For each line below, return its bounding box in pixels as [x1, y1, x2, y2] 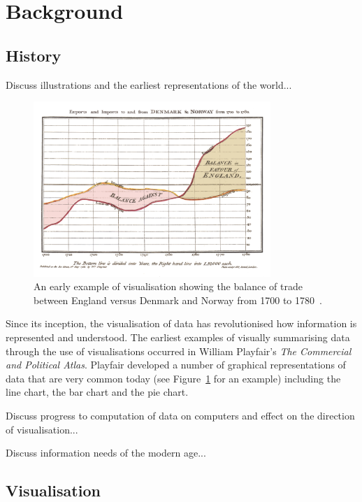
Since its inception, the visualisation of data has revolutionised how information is [6, 316, 357, 331]
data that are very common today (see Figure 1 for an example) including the [6, 371, 341, 385]
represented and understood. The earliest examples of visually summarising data [6, 329, 350, 344]
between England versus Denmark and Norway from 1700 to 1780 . [34, 292, 322, 307]
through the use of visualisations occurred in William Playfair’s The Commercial [6, 343, 352, 358]
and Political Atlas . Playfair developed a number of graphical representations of [6, 357, 346, 372]
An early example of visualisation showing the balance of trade [34, 279, 303, 294]
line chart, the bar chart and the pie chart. [6, 385, 189, 399]
